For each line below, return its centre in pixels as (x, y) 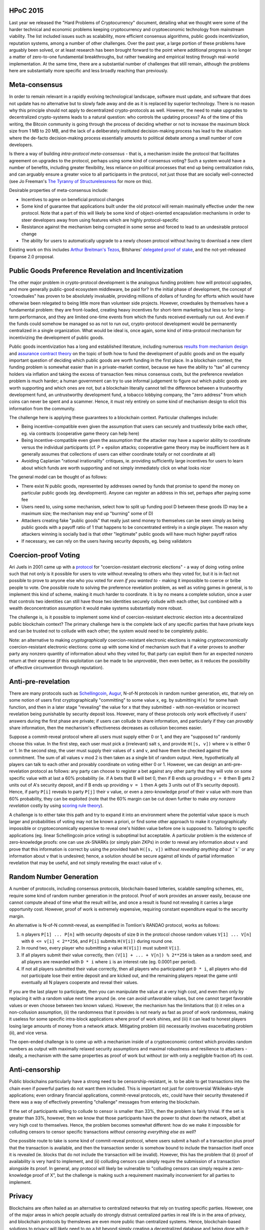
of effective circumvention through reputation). (56, 668)
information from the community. (42, 408)
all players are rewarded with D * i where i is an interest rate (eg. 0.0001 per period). (109, 962)
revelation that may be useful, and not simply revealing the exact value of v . (86, 863)
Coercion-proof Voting (45, 555)
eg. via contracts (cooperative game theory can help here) (80, 433)
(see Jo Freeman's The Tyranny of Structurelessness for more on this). (81, 181)
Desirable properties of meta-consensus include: (59, 190)
